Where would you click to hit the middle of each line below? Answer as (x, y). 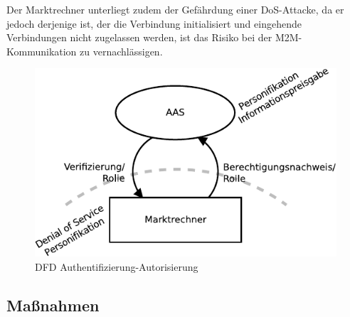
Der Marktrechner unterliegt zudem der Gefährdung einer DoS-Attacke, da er (175, 9)
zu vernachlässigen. (121, 51)
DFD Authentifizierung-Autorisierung (117, 266)
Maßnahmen (53, 305)
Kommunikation (42, 51)
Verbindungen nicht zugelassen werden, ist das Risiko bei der (139, 37)
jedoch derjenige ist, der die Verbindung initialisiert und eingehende (154, 23)
